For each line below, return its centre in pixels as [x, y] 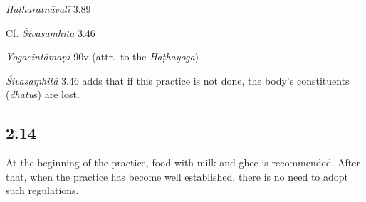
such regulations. [42, 190]
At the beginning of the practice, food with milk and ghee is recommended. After [183, 163]
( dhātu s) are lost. [43, 94]
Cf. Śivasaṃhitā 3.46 [51, 32]
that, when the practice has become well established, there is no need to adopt [177, 176]
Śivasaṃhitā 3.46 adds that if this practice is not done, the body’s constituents [178, 80]
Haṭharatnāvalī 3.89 [48, 9]
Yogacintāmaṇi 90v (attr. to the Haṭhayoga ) [103, 57]
